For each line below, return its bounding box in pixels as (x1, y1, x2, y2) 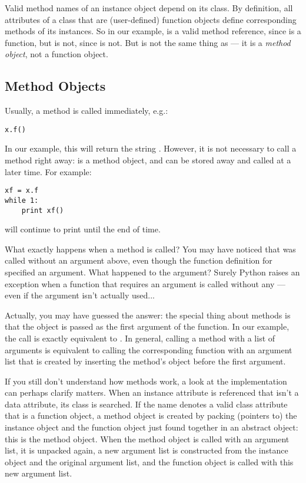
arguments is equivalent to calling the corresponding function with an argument (5, 343, 292, 356)
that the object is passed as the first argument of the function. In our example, (5, 320, 290, 333)
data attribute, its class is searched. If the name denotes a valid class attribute (5, 397, 288, 410)
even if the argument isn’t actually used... (5, 289, 155, 301)
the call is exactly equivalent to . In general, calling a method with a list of (5, 331, 275, 344)
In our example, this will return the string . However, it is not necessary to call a (5, 142, 297, 155)
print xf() (21, 206, 64, 215)
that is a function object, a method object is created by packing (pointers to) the (5, 409, 297, 422)
